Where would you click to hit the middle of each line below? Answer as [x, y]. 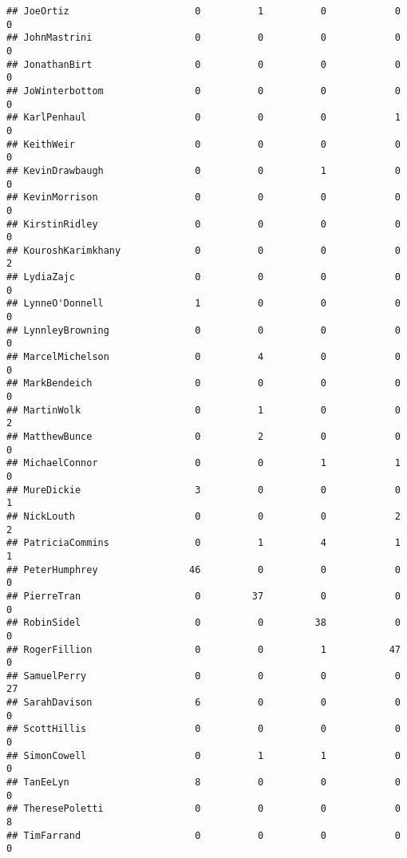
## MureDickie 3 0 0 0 [203, 490]
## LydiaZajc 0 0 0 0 [203, 277]
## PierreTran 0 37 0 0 [203, 596]
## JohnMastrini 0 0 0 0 [203, 38]
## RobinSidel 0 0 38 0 [203, 623]
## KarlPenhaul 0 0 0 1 [203, 118]
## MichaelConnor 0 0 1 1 [203, 463]
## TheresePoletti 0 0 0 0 [203, 809]
